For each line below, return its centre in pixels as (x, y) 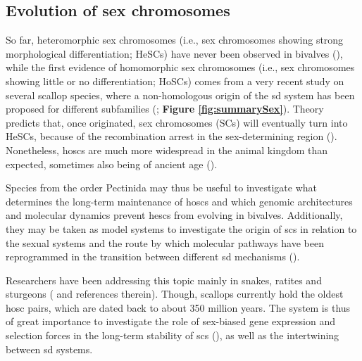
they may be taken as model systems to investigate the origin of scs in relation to (181, 228)
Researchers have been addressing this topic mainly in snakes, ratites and (164, 280)
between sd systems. (49, 349)
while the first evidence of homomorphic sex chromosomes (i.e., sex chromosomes (180, 67)
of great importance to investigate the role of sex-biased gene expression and (170, 321)
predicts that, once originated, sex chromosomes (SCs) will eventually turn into (177, 122)
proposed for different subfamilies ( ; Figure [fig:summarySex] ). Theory (165, 109)
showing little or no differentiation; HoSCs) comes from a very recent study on (175, 81)
